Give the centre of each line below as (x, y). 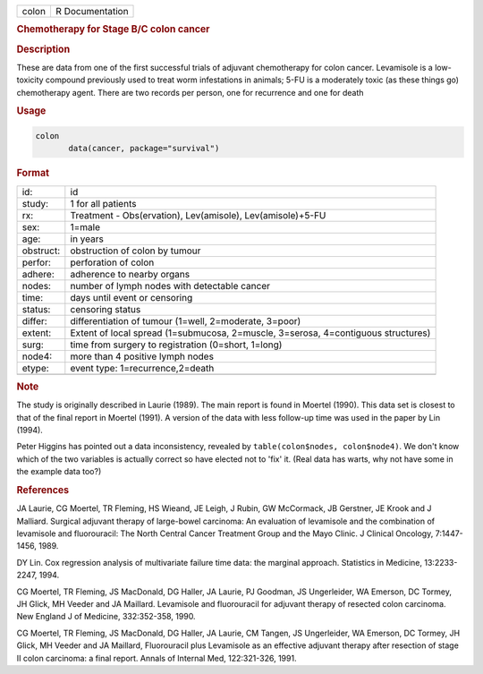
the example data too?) (59, 472)
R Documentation (92, 11)
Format (33, 173)
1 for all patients (103, 203)
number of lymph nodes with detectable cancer (170, 286)
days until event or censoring (131, 297)
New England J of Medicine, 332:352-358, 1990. (106, 617)
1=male (85, 226)
